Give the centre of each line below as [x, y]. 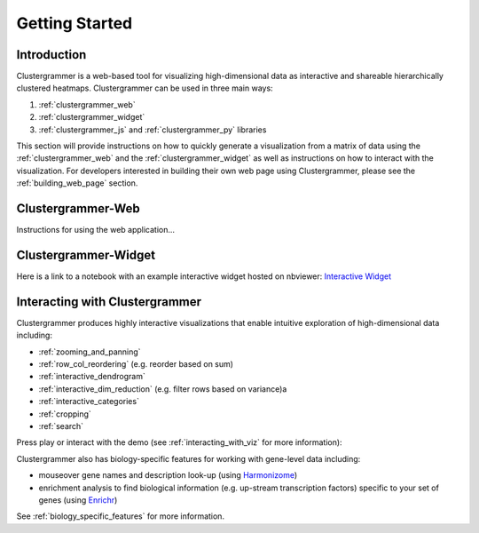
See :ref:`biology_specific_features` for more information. [121, 516]
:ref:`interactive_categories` [89, 402]
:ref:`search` [61, 426]
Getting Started [75, 23]
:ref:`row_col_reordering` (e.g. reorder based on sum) [136, 364]
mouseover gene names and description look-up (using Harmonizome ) [168, 475]
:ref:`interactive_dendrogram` [92, 377]
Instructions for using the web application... [96, 230]
